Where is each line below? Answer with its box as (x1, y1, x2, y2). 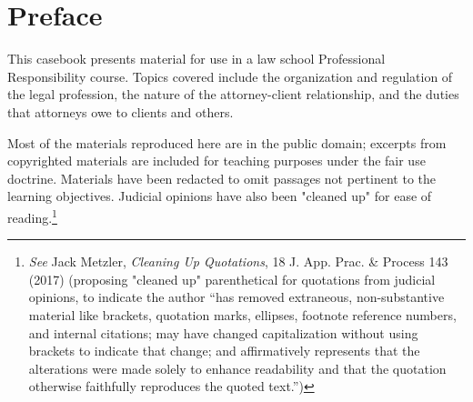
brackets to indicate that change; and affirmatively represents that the (28, 341, 420, 360)
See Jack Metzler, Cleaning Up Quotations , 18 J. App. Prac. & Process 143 (28, 252, 448, 271)
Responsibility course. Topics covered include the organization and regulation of (7, 66, 453, 85)
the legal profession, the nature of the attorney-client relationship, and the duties (7, 85, 459, 104)
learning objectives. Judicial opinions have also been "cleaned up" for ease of (7, 186, 432, 206)
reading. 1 (7, 205, 57, 226)
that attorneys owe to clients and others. (7, 102, 234, 121)
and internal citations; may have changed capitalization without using (28, 323, 418, 342)
